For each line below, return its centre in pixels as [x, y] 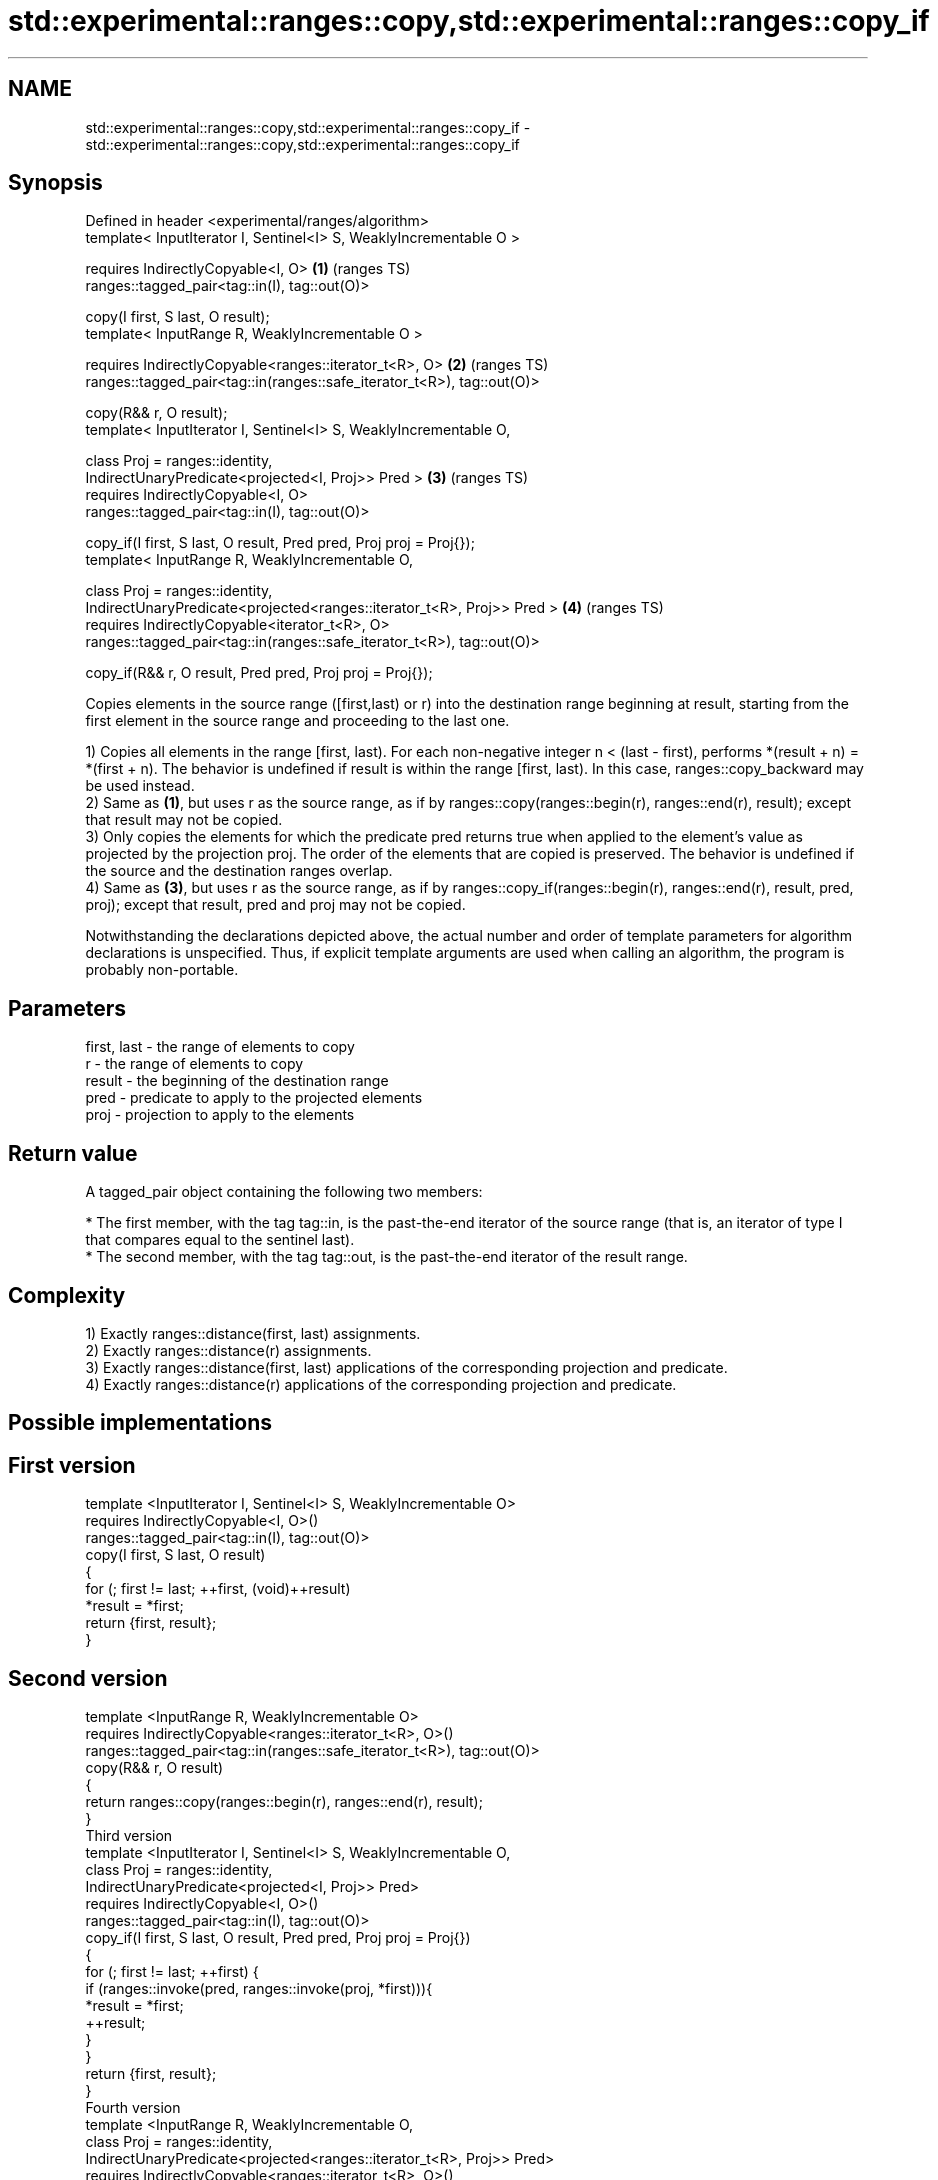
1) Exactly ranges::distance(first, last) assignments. [253, 1333]
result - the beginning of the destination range [237, 1081]
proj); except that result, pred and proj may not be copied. [275, 905]
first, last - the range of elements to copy [220, 1047]
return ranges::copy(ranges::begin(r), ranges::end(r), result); [284, 1802]
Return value [73, 1153]
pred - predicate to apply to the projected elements [254, 1098]
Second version [88, 1678]
